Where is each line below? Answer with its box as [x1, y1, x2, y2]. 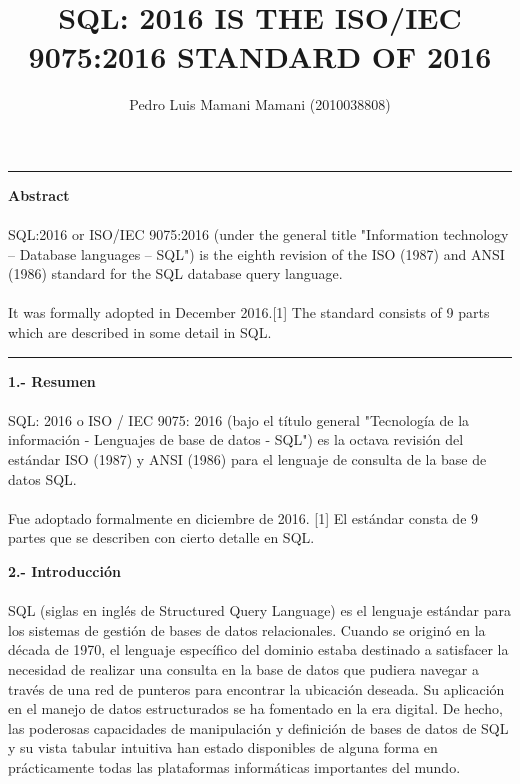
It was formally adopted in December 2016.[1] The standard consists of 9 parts [8, 302, 490, 323]
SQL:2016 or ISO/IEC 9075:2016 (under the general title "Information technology [8, 224, 509, 245]
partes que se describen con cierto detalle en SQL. [8, 527, 315, 548]
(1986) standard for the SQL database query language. [8, 263, 343, 284]
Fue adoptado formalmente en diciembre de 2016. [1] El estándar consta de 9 [8, 507, 479, 528]
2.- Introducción [8, 561, 121, 581]
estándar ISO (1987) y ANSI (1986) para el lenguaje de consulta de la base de [8, 449, 487, 470]
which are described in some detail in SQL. [8, 322, 272, 343]
